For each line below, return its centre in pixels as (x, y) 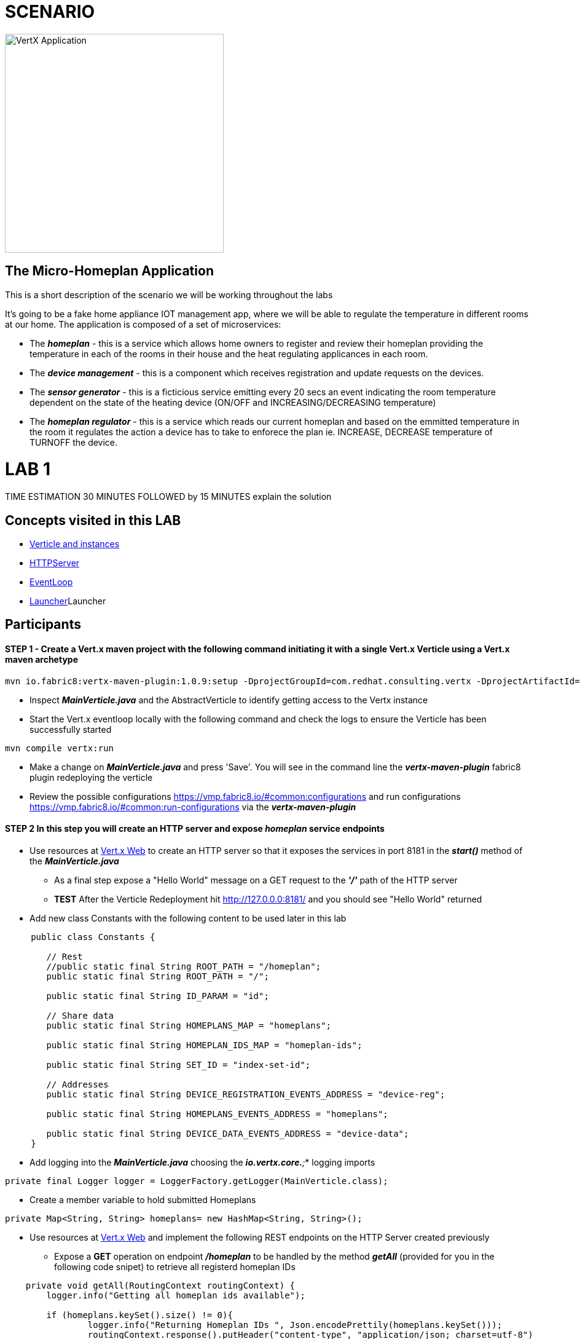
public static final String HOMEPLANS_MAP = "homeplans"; (189, 1025)
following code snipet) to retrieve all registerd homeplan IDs (175, 1266)
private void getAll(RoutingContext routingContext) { (160, 1285)
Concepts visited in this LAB (93, 520)
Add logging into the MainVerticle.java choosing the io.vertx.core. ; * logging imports (202, 1162)
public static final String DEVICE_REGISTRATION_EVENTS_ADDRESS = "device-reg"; (246, 1094)
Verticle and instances (75, 543)
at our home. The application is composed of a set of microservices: (143, 324)
